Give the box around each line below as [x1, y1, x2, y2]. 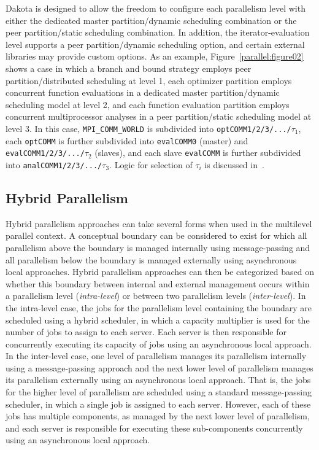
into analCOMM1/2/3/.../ [6, 158, 102, 171]
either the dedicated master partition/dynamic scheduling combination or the [6, 14, 297, 26]
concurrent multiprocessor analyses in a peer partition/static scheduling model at [6, 110, 312, 123]
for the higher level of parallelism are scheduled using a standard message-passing [6, 386, 312, 398]
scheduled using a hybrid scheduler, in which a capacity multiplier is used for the [6, 313, 310, 326]
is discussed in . [204, 158, 264, 171]
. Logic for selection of [109, 158, 193, 171]
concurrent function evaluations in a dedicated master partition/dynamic [6, 86, 280, 99]
